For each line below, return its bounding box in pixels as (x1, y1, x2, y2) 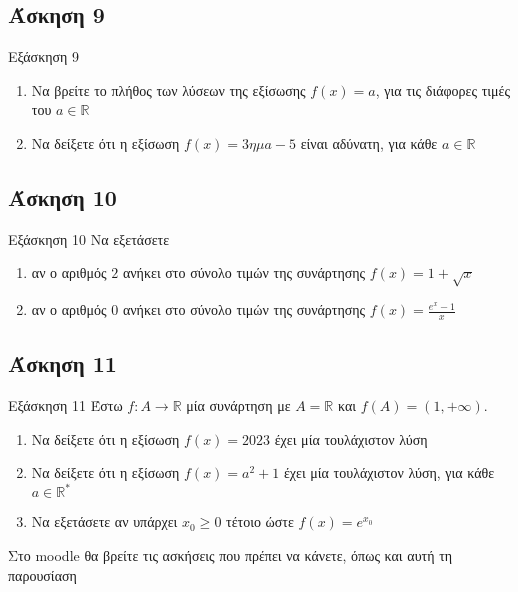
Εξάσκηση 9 (8, 46, 80, 67)
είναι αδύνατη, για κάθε (300, 132, 438, 153)
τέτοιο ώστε (226, 511, 294, 532)
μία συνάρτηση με (186, 395, 291, 416)
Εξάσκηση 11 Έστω (8, 395, 123, 416)
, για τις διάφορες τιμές (375, 79, 510, 100)
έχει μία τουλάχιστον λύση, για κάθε (283, 462, 495, 483)
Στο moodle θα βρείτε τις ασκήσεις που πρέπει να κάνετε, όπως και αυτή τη (8, 545, 453, 566)
